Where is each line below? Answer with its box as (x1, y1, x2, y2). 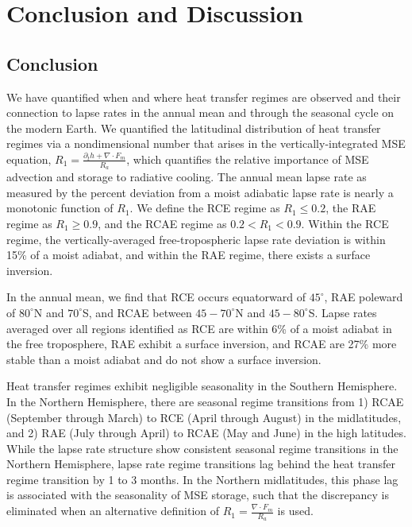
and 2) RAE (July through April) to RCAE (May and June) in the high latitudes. (6, 424, 406, 441)
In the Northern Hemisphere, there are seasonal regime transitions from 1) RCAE (6, 393, 404, 409)
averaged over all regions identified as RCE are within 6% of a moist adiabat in (6, 320, 392, 336)
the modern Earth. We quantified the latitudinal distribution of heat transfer (6, 119, 381, 136)
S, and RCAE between (83, 304, 192, 320)
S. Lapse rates (308, 304, 377, 320)
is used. (277, 502, 314, 519)
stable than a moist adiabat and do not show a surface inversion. (6, 351, 322, 367)
